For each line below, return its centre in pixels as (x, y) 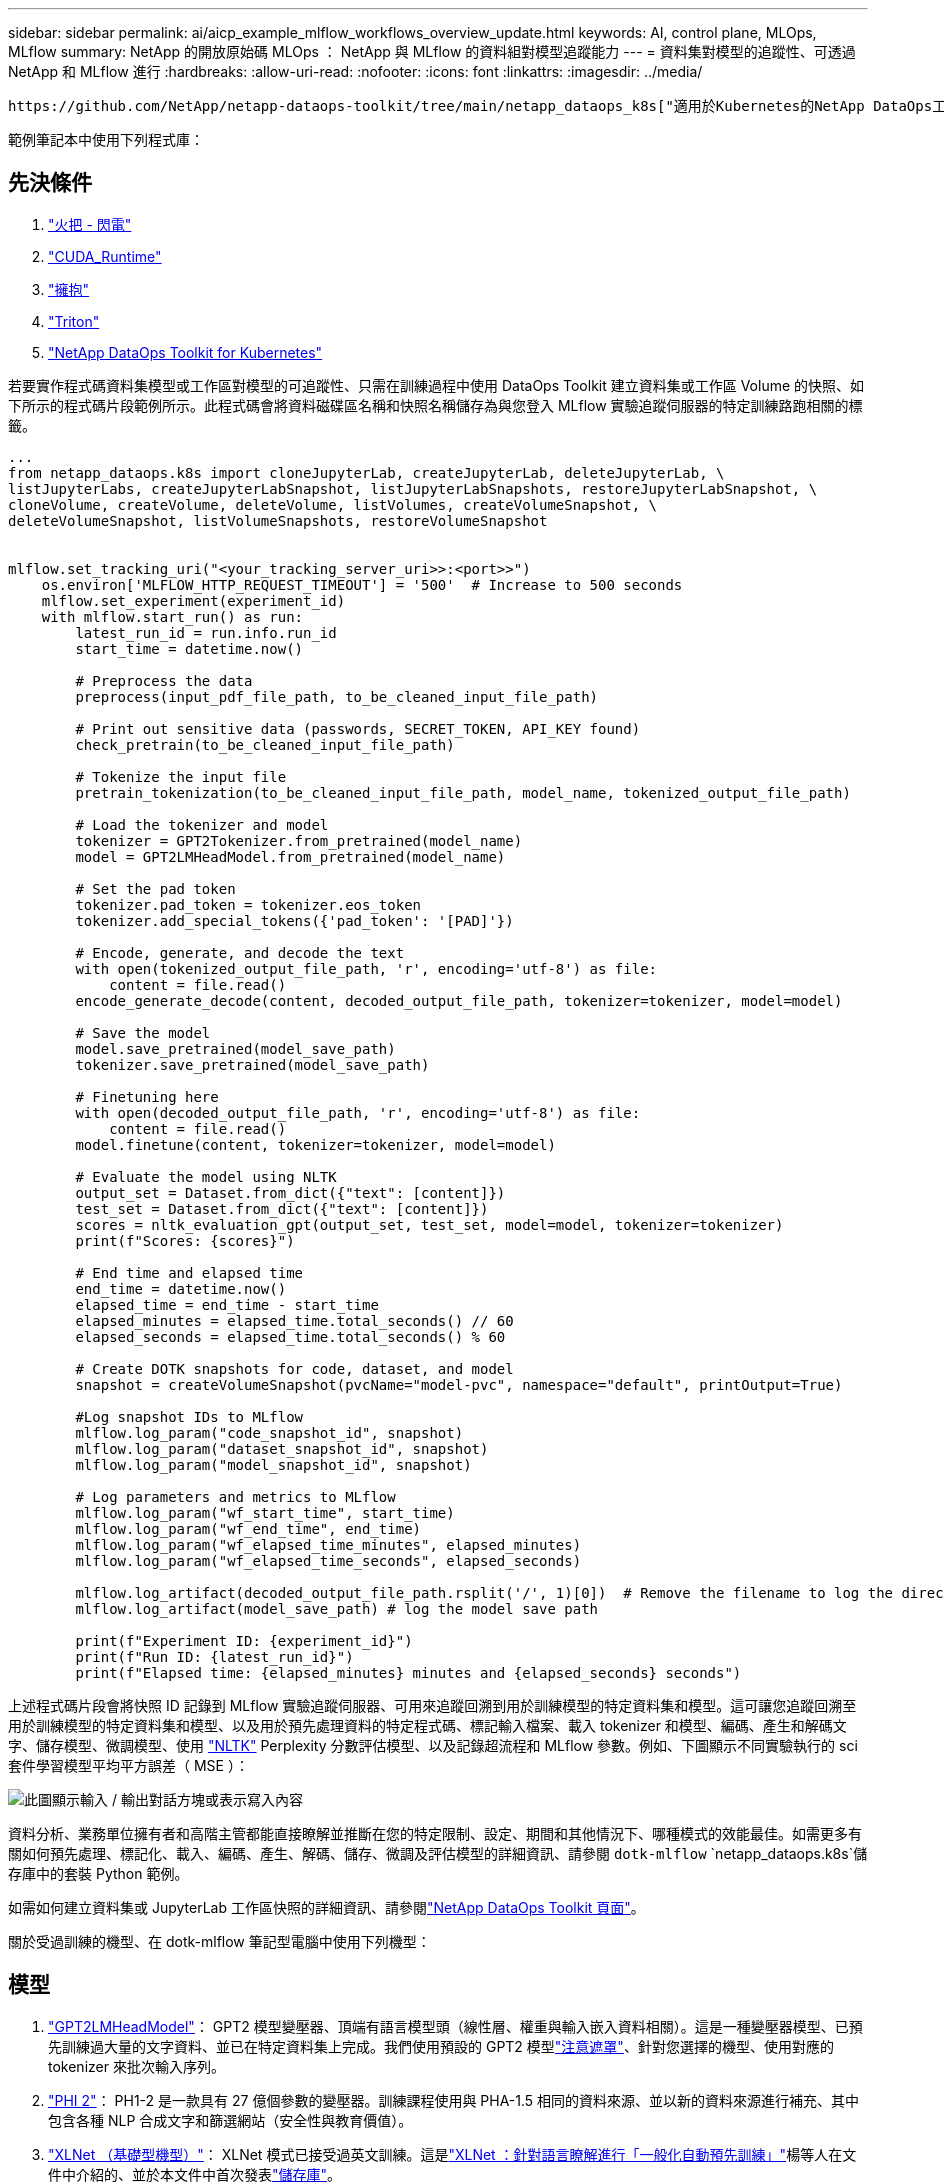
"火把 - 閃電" (90, 224)
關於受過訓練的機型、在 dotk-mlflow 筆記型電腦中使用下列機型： (219, 1941)
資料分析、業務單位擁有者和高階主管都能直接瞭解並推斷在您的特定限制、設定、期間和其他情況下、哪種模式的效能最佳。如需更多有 (435, 1833)
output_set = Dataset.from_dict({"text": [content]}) (290, 1192)
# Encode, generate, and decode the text (240, 952)
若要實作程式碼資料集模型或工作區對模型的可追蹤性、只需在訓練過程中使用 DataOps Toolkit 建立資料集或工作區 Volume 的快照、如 (436, 385)
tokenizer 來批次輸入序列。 (136, 2066)
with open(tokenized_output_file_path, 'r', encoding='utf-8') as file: (366, 968)
